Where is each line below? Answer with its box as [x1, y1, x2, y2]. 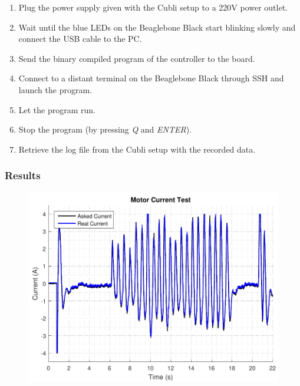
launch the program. [18, 83, 92, 95]
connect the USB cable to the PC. [18, 32, 142, 45]
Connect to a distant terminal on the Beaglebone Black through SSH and [18, 72, 284, 84]
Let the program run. [18, 103, 96, 116]
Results [5, 168, 41, 183]
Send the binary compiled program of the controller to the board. [18, 52, 255, 64]
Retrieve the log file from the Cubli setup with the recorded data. [18, 143, 256, 155]
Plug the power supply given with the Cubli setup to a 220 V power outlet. [18, 1, 288, 13]
